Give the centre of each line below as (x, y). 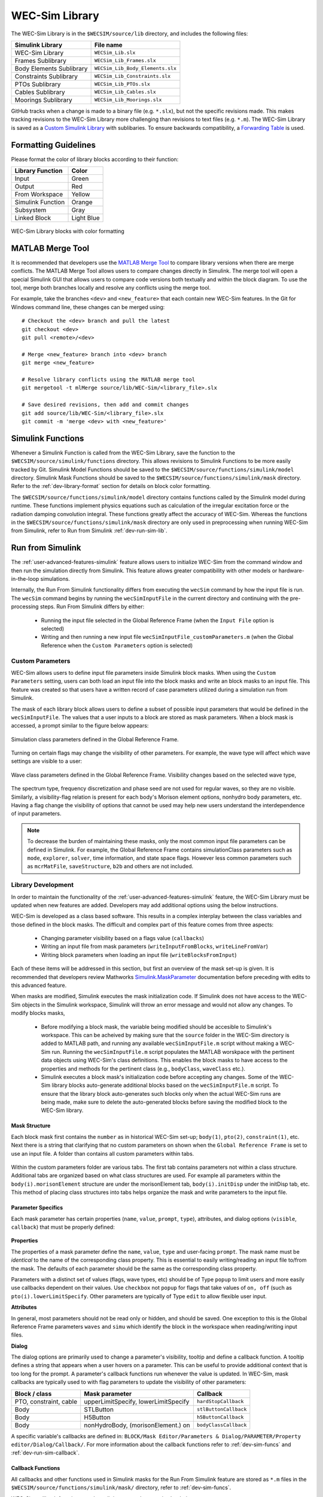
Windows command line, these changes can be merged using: (88, 307)
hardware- (291, 570)
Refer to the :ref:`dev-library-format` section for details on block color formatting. (111, 486)
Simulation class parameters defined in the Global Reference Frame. (95, 739)
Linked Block (33, 218)
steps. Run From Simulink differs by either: (92, 607)
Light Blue (86, 218)
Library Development (42, 885)
